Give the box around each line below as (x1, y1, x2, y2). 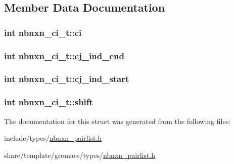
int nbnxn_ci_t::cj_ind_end (4, 49, 124, 62)
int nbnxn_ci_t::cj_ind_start (4, 72, 129, 85)
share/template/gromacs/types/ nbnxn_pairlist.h (4, 149, 156, 160)
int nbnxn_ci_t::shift (4, 96, 93, 108)
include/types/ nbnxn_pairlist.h (4, 133, 102, 143)
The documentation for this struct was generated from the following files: (4, 115, 231, 126)
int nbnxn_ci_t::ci (4, 26, 82, 38)
